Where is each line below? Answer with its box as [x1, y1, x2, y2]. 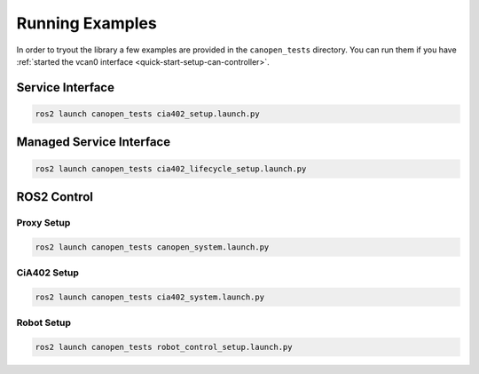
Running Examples [16, 13, 157, 33]
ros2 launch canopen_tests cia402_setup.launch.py [35, 108, 261, 119]
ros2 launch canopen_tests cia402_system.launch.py [35, 291, 265, 302]
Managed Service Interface [16, 134, 171, 150]
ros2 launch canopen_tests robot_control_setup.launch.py [35, 342, 293, 352]
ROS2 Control [16, 189, 93, 204]
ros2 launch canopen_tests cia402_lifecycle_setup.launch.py [35, 163, 307, 173]
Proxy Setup [16, 216, 71, 228]
